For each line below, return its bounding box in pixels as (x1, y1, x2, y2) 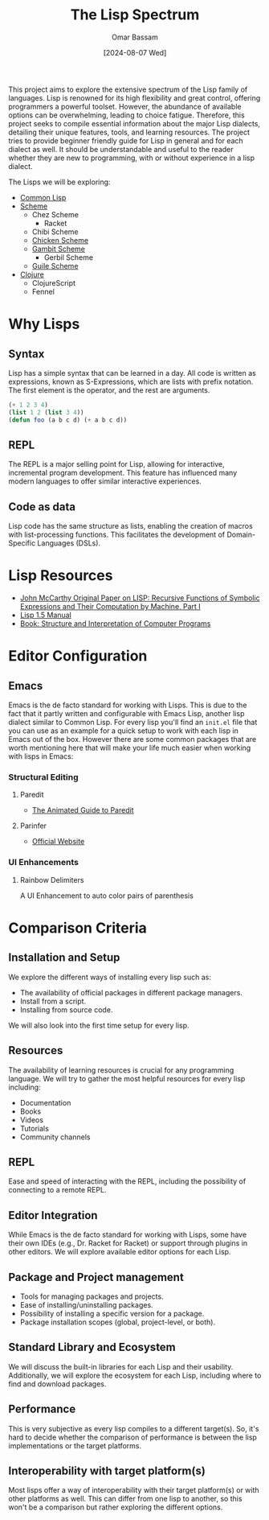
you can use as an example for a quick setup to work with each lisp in (8, 726, 238, 735)
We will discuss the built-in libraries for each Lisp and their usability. (8, 1361, 234, 1371)
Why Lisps (8, 315, 80, 333)
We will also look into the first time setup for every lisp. (8, 1020, 190, 1030)
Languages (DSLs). (37, 538, 101, 548)
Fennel (31, 286, 55, 296)
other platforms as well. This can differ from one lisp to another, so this (8, 1494, 243, 1504)
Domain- (226, 529, 255, 540)
